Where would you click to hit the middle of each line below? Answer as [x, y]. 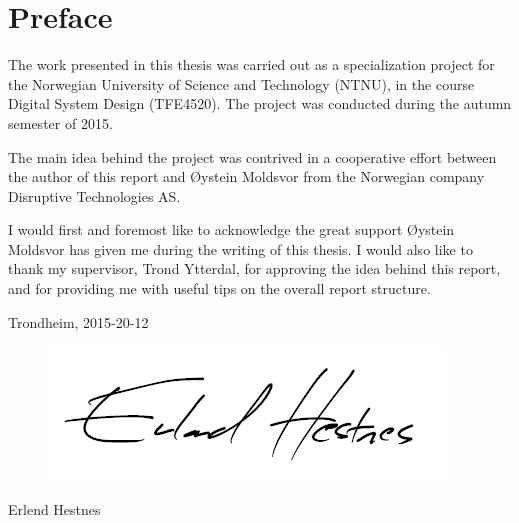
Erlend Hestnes [54, 508]
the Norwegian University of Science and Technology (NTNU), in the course [241, 83]
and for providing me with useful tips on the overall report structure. [219, 288]
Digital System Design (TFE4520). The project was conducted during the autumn [260, 103]
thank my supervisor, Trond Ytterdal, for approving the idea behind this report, [254, 268]
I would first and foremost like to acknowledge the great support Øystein [231, 229]
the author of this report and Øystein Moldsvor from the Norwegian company [246, 176]
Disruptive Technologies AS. [94, 195]
